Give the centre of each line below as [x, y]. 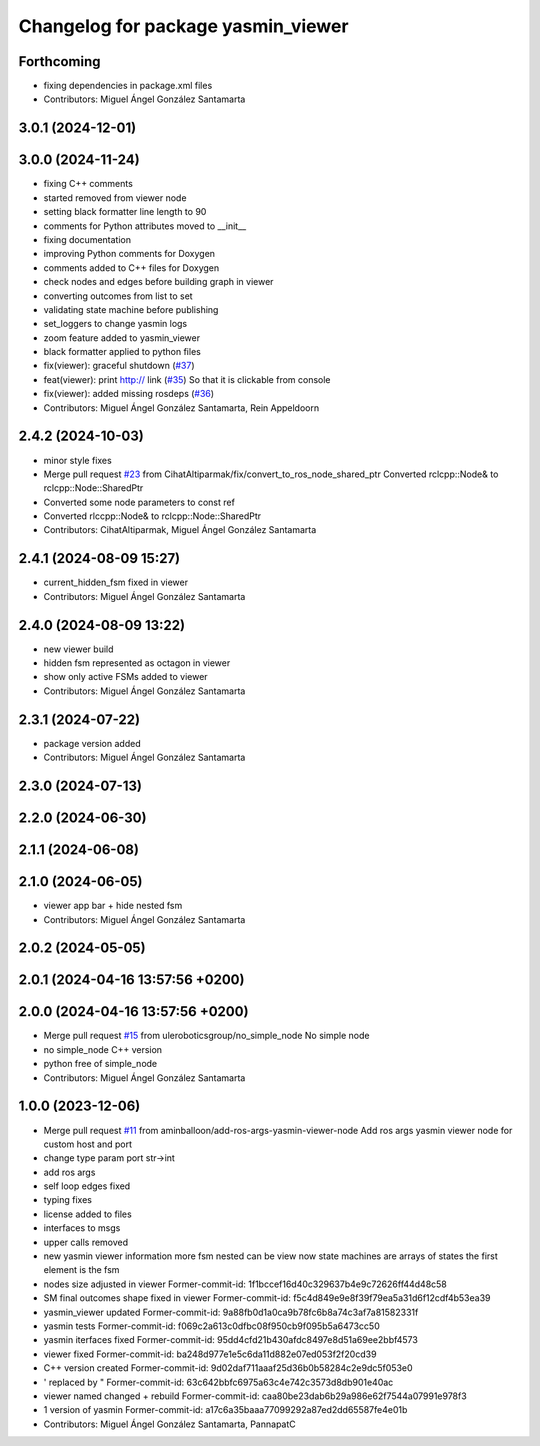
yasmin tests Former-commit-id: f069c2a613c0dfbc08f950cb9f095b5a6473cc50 [211, 1326]
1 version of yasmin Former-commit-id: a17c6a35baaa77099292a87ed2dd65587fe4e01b [225, 1410]
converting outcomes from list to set [118, 296]
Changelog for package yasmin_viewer [183, 26]
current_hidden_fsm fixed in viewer [116, 582]
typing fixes [67, 1200]
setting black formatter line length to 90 [125, 212]
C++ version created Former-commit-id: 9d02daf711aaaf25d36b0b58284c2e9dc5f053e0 [228, 1368]
